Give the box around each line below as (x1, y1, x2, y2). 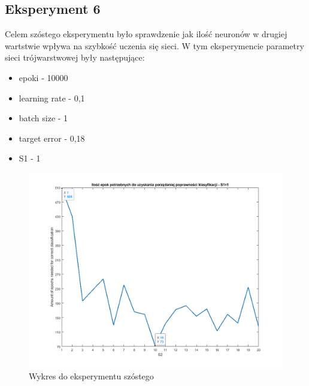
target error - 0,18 (19, 131, 85, 144)
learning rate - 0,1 (19, 91, 85, 104)
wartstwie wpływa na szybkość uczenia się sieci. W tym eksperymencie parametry (5, 39, 304, 52)
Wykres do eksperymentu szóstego (29, 370, 154, 382)
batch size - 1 (19, 112, 68, 124)
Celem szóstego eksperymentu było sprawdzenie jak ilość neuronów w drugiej (5, 28, 287, 40)
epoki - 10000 (19, 71, 68, 83)
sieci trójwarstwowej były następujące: (5, 51, 145, 64)
